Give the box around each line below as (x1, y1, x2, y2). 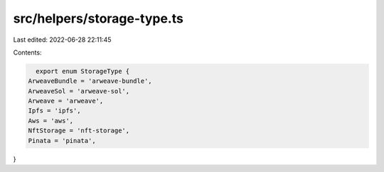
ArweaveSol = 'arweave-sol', (28, 87, 130, 95)
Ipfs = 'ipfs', (28, 107, 81, 115)
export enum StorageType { (36, 67, 130, 75)
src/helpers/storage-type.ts (13, 11, 184, 26)
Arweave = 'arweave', (28, 97, 104, 105)
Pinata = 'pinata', (28, 137, 96, 144)
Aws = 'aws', (28, 117, 74, 125)
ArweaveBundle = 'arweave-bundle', (28, 77, 152, 85)
